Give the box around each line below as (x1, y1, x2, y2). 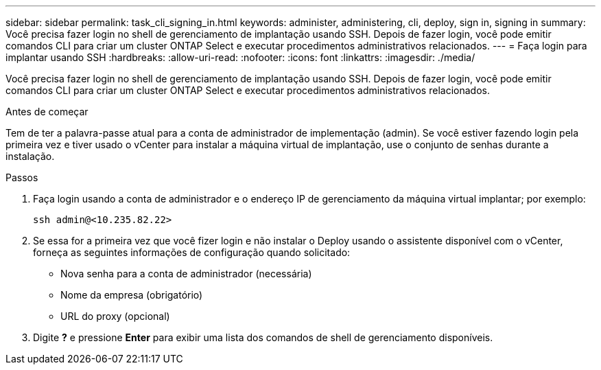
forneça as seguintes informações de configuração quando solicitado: (33, 246, 351, 258)
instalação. (5, 150, 55, 162)
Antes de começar (5, 106, 89, 117)
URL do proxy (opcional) (60, 310, 170, 322)
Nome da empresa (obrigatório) (60, 289, 203, 301)
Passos (5, 172, 38, 183)
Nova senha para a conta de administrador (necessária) (60, 268, 312, 279)
